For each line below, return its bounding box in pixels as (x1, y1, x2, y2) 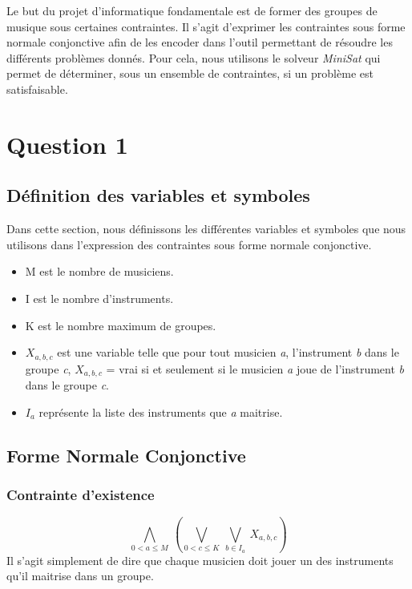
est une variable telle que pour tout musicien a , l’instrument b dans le (57, 344, 399, 361)
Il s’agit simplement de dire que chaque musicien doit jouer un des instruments (6, 551, 394, 568)
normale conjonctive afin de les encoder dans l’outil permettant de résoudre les (6, 34, 393, 50)
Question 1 (6, 127, 128, 160)
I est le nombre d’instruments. (25, 289, 174, 306)
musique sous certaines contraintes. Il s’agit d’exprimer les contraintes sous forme (6, 18, 406, 34)
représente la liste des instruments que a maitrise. (38, 403, 283, 420)
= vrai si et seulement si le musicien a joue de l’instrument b (106, 360, 405, 377)
